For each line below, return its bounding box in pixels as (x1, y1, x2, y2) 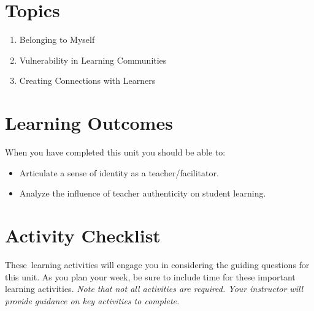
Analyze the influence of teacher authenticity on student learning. (19, 187, 266, 200)
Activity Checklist (5, 223, 161, 247)
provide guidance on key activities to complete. (5, 294, 180, 307)
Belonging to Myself (19, 33, 95, 46)
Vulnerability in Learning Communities (19, 53, 167, 66)
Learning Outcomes (5, 110, 173, 135)
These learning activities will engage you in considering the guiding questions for (5, 258, 310, 271)
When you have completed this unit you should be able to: (5, 146, 226, 159)
